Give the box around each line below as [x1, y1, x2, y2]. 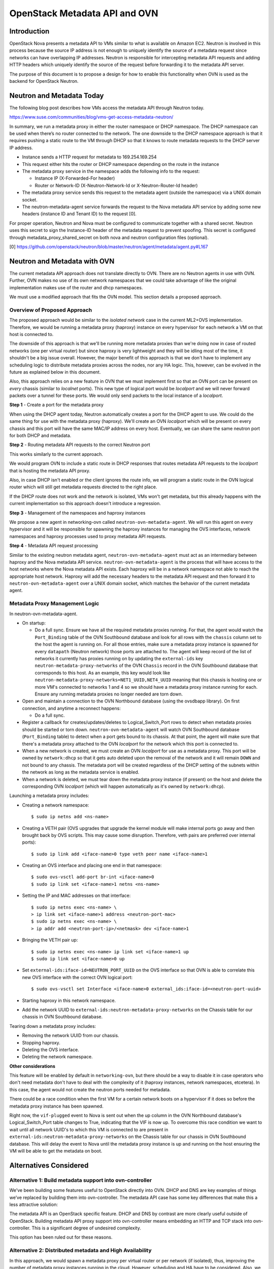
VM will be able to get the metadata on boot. [9, 1148, 102, 1154]
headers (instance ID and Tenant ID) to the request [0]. [22, 211, 137, 217]
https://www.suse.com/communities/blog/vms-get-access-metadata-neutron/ [9, 114, 174, 120]
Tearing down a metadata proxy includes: [9, 1023, 96, 1029]
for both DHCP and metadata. [9, 432, 72, 439]
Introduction [9, 27, 50, 36]
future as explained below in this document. [9, 369, 101, 375]
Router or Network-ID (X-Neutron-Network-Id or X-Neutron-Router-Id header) [35, 182, 198, 188]
